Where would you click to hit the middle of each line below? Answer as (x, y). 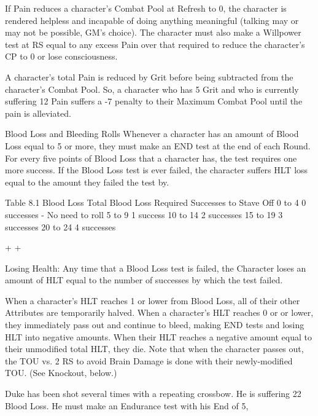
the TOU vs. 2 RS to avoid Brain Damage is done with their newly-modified (149, 360)
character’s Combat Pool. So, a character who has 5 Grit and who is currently (152, 89)
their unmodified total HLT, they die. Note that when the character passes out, (154, 349)
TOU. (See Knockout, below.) (61, 373)
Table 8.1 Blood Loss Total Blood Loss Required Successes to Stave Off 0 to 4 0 (156, 202)
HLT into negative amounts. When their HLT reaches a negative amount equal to (158, 336)
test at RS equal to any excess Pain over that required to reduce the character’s (155, 44)
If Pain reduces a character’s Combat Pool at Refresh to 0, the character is (146, 8)
